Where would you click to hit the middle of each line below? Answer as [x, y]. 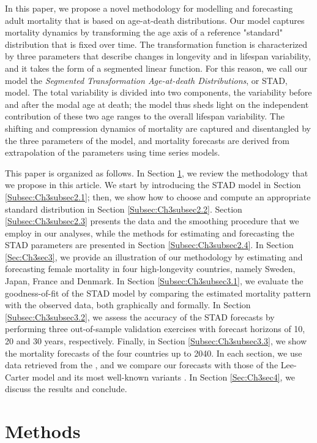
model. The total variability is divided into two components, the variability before [158, 92]
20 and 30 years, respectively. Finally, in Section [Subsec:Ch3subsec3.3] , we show [156, 341]
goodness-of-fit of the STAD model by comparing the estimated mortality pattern [158, 293]
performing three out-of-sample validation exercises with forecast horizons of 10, [155, 329]
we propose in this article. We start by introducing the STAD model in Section [153, 185]
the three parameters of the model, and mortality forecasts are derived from [147, 140]
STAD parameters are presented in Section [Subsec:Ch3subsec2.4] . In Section [149, 245]
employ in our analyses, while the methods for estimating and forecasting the [150, 233]
